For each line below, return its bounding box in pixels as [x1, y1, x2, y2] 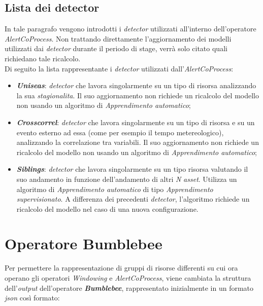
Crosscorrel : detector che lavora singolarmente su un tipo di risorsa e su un [16, 117, 255, 127]
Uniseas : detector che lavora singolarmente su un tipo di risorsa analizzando [16, 80, 256, 91]
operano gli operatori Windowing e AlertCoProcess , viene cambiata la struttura [5, 273, 251, 283]
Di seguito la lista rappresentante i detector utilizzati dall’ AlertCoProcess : [5, 63, 234, 73]
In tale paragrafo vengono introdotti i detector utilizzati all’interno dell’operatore [5, 23, 256, 34]
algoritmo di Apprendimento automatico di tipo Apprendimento [16, 183, 213, 194]
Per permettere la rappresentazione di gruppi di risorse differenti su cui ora [5, 262, 238, 273]
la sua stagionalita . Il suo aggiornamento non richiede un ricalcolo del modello [16, 90, 259, 100]
